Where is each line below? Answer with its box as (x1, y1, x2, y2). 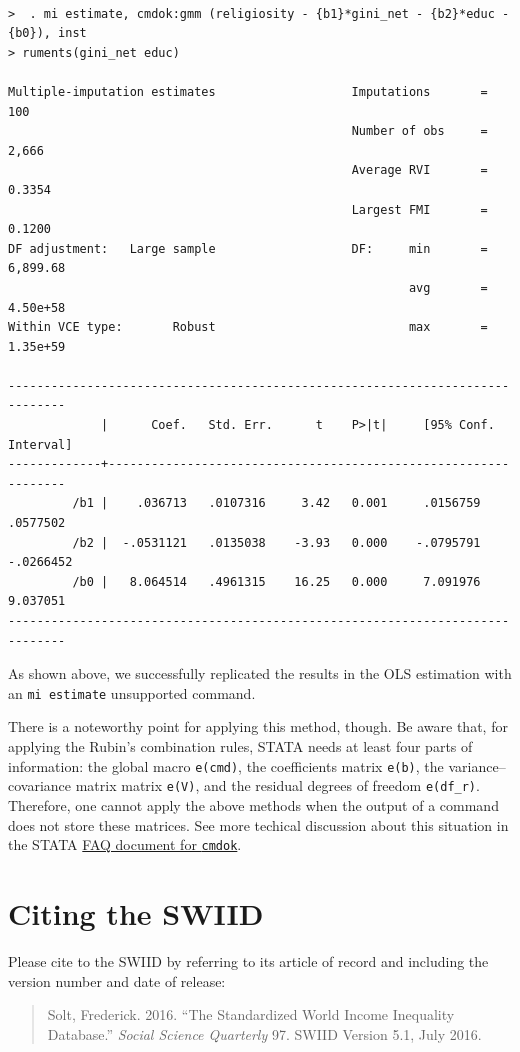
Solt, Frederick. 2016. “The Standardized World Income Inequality (47, 1004, 455, 1025)
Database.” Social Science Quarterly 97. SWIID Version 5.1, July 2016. (47, 1023, 482, 1044)
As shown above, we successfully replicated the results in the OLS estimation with (8, 663, 512, 684)
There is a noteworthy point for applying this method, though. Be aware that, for (8, 716, 508, 737)
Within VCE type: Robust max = (8, 320, 488, 335)
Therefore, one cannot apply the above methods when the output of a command (8, 794, 499, 815)
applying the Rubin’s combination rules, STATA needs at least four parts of (8, 736, 473, 757)
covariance (8, 775, 72, 796)
